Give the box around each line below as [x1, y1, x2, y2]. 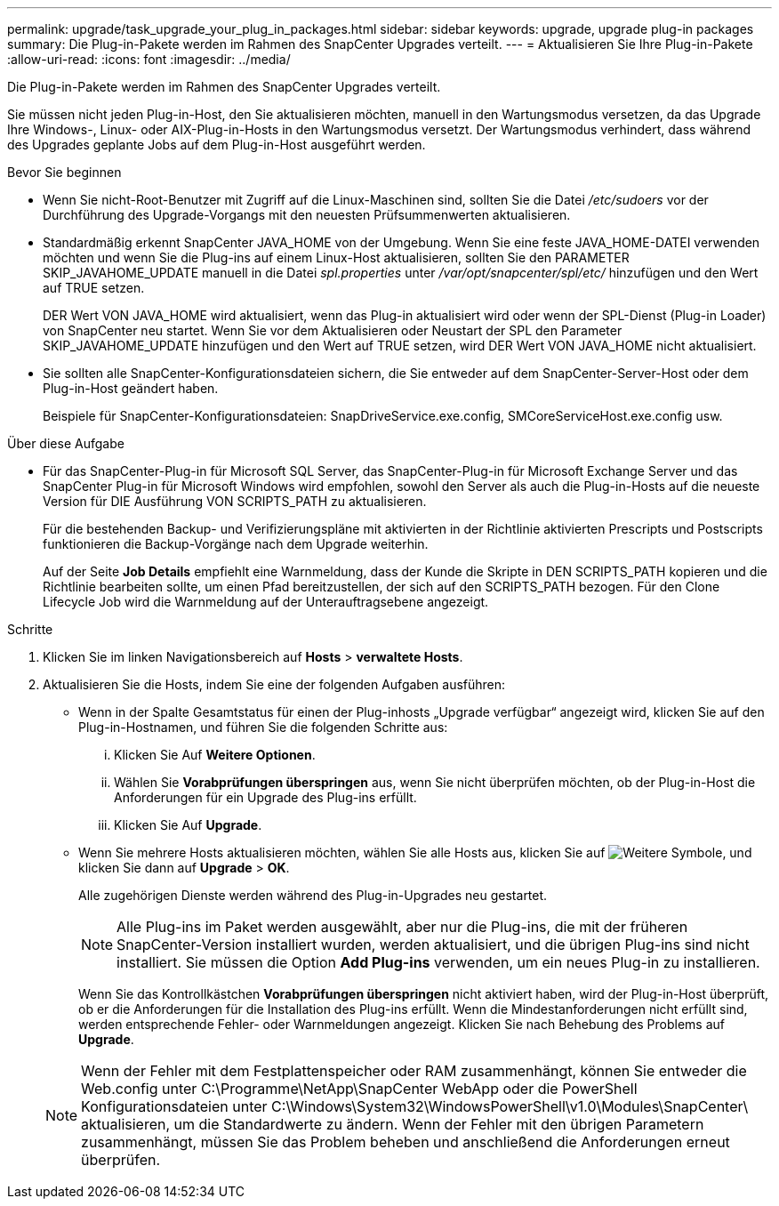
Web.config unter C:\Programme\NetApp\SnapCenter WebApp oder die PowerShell [81, 1080, 638, 1097]
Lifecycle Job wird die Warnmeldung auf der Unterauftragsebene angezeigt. [43, 594, 489, 609]
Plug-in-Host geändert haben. [43, 381, 219, 396]
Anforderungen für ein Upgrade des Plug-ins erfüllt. [114, 790, 417, 805]
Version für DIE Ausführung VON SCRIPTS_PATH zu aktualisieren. [43, 494, 427, 509]
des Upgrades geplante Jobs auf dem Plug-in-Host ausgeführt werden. [7, 137, 426, 152]
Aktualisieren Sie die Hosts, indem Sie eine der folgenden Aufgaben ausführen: [43, 677, 506, 692]
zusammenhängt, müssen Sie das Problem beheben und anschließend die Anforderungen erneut [81, 1133, 730, 1151]
